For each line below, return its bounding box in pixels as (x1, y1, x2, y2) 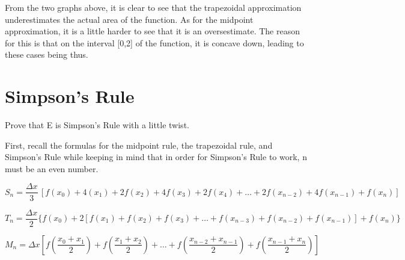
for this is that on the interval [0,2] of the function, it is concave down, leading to (5, 36, 304, 49)
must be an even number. (5, 162, 99, 175)
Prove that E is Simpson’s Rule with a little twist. (5, 119, 189, 131)
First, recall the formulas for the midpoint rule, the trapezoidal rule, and (5, 138, 273, 151)
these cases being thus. (5, 48, 88, 61)
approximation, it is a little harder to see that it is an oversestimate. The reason (5, 25, 300, 37)
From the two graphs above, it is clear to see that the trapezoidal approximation (5, 1, 302, 13)
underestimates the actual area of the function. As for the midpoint (5, 13, 254, 25)
